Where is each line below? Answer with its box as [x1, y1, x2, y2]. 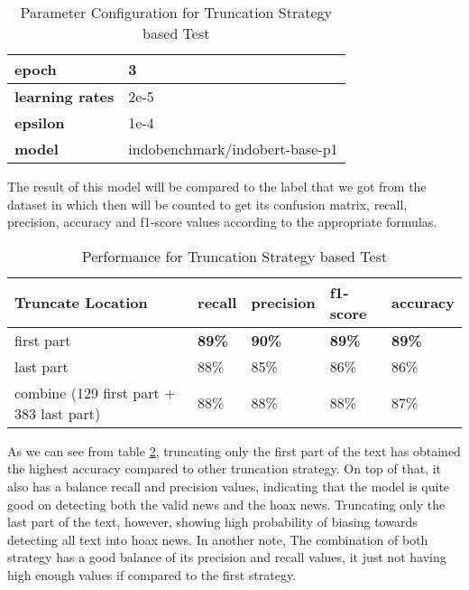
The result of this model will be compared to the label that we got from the [7, 177, 427, 195]
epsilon [14, 112, 65, 133]
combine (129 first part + [14, 381, 176, 403]
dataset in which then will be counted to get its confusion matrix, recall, [7, 194, 408, 213]
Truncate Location [14, 292, 148, 314]
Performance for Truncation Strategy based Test [81, 245, 388, 267]
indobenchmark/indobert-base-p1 [128, 138, 338, 159]
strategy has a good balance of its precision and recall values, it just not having [7, 548, 446, 567]
